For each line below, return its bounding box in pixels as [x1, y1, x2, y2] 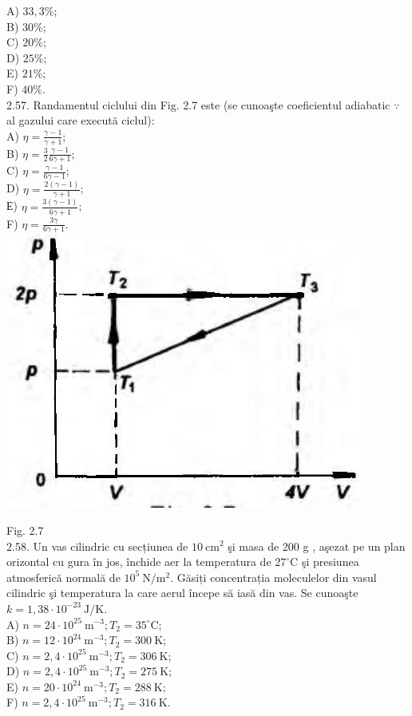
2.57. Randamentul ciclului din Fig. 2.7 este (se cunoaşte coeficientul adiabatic [6, 96, 390, 113]
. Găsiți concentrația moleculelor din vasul [170, 568, 377, 585]
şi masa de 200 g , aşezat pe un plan [228, 537, 406, 554]
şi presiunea [301, 553, 359, 570]
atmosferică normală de [6, 568, 121, 585]
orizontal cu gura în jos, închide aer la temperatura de [6, 553, 271, 570]
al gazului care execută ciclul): [6, 112, 155, 129]
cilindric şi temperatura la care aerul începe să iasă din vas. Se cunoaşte [6, 584, 359, 601]
